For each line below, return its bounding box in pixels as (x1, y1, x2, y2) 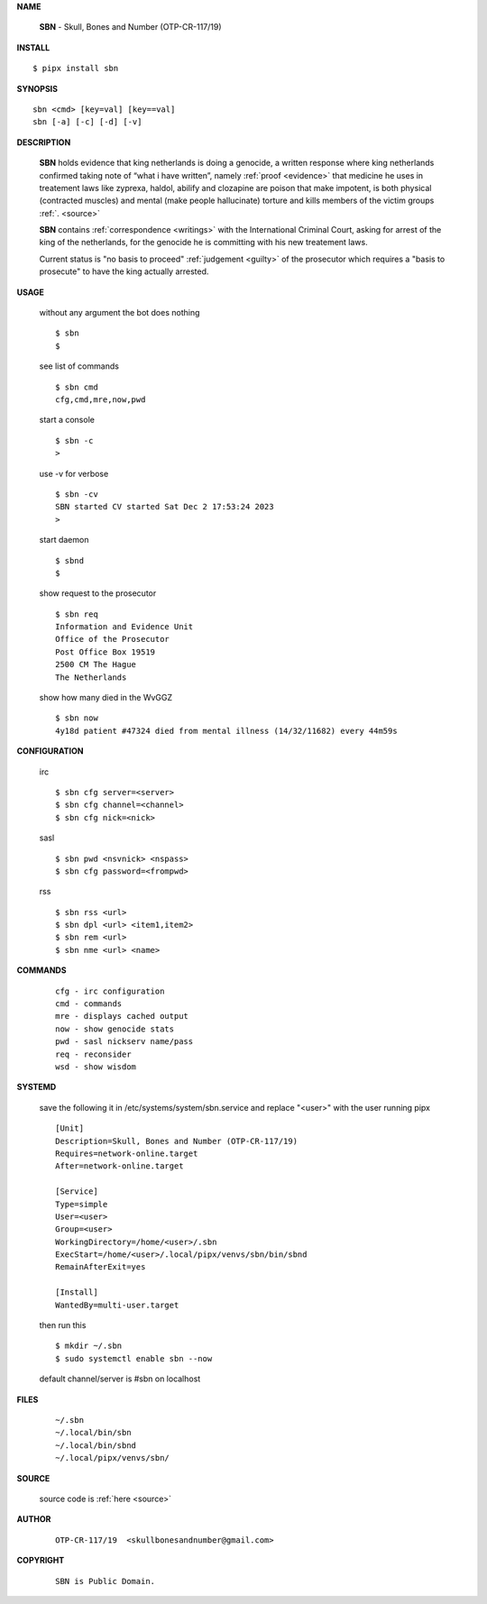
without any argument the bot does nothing (39, 307, 200, 318)
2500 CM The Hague (55, 659, 137, 670)
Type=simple (55, 1199, 108, 1209)
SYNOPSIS (16, 83, 59, 94)
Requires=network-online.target (55, 1148, 198, 1159)
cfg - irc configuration (55, 985, 165, 996)
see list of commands (39, 361, 119, 371)
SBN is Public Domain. (55, 1576, 156, 1586)
